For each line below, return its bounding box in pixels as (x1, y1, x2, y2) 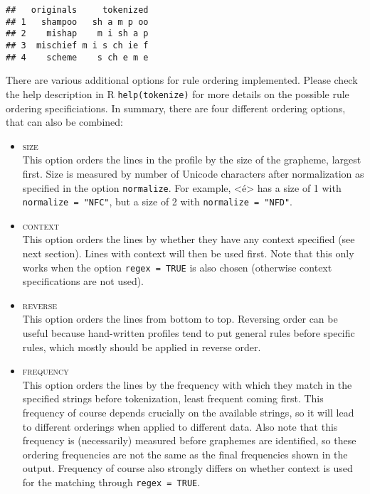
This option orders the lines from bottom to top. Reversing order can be (22, 311, 338, 326)
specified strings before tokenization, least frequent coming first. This (22, 391, 324, 406)
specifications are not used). (22, 274, 144, 289)
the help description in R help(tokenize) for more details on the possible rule (6, 86, 349, 101)
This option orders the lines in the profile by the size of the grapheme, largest (22, 152, 361, 167)
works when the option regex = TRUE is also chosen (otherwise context (22, 259, 332, 274)
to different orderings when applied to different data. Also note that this (22, 419, 338, 434)
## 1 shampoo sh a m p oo (6, 16, 149, 27)
